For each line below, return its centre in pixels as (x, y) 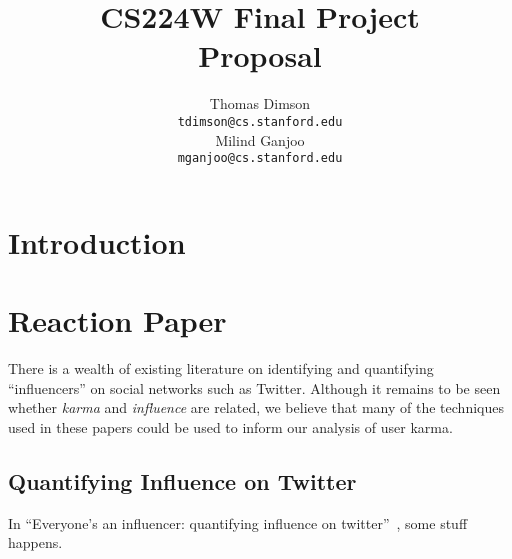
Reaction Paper (117, 320)
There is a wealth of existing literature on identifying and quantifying (221, 368)
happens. (35, 542)
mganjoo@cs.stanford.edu (260, 158)
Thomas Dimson (260, 103)
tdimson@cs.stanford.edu (260, 121)
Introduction (97, 241)
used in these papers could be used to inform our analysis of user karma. (230, 426)
